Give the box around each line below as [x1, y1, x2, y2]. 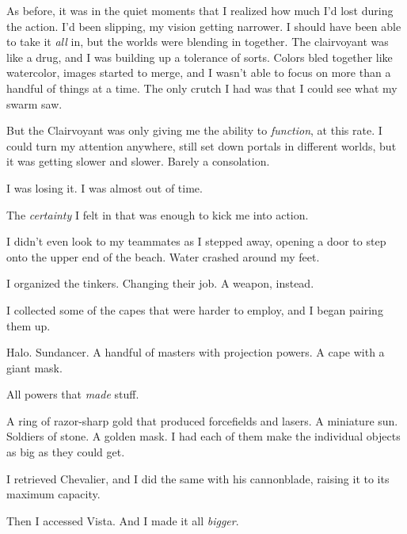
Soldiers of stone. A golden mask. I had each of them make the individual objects [6, 428, 401, 444]
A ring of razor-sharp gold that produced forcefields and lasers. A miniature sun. [6, 412, 398, 429]
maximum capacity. [6, 486, 101, 502]
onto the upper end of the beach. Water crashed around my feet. [6, 248, 320, 265]
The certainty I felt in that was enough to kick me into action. [6, 206, 309, 223]
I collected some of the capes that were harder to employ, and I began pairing [6, 301, 383, 318]
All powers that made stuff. [6, 386, 139, 402]
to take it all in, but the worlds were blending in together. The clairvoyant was [6, 33, 389, 50]
